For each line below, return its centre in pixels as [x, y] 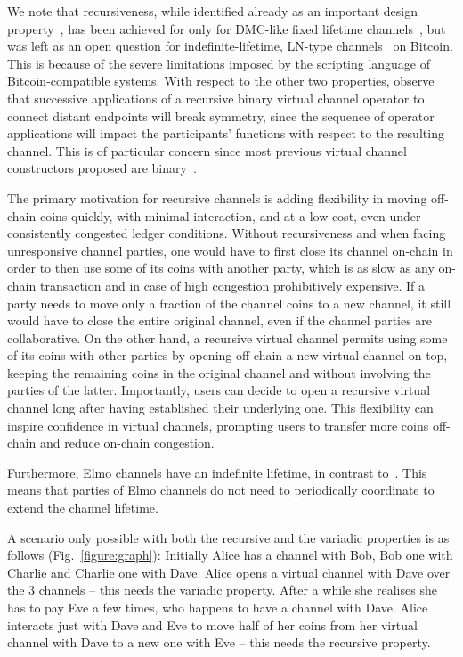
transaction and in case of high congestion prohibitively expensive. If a [232, 285]
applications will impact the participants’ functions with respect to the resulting [226, 133]
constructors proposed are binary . [102, 168]
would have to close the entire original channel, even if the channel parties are [220, 320]
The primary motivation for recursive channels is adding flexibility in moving [217, 197]
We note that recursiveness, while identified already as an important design [212, 11]
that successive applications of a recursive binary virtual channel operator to [216, 98]
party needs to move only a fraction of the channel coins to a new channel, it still [229, 303]
